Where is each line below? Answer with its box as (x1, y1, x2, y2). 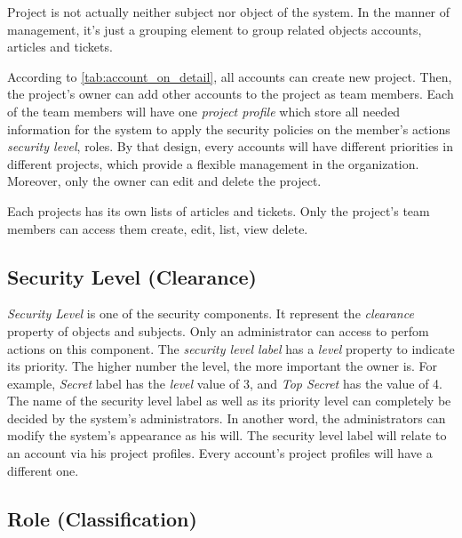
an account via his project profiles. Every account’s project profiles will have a (7, 444, 433, 462)
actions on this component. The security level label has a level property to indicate (7, 339, 455, 357)
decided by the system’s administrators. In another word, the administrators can (7, 408, 446, 427)
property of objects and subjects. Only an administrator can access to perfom (7, 321, 429, 340)
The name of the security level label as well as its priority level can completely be (7, 391, 451, 410)
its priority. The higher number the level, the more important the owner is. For (7, 357, 438, 375)
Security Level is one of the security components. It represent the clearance (7, 304, 414, 323)
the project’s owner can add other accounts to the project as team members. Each (7, 84, 454, 103)
